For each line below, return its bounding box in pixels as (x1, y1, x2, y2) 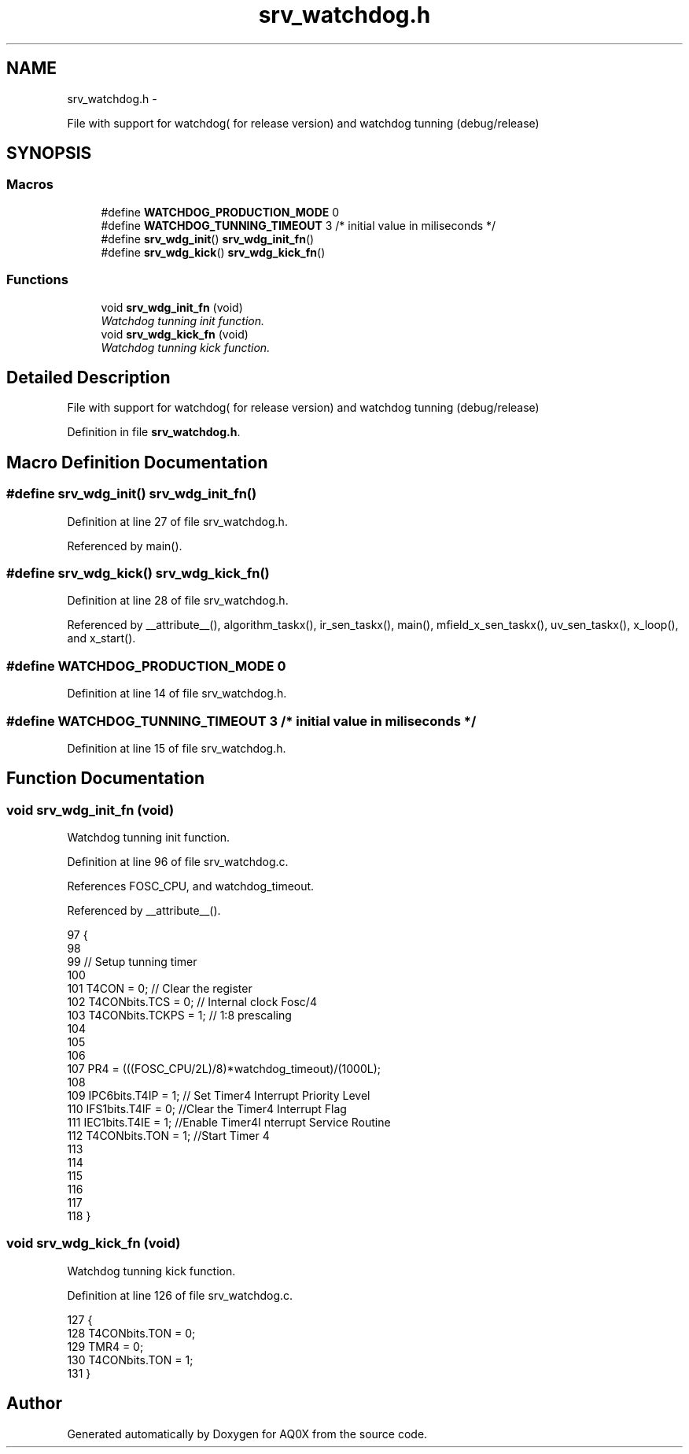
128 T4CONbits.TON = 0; (67, 1326, 196, 1340)
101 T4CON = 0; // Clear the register (67, 982, 252, 996)
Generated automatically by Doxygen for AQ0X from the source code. (67, 1426, 428, 1441)
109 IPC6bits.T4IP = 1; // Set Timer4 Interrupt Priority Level (67, 1089, 370, 1103)
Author (6, 1393, 62, 1414)
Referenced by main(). (67, 538, 182, 553)
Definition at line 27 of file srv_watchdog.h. (67, 514, 288, 528)
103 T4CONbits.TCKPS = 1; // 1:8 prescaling (67, 1008, 292, 1023)
